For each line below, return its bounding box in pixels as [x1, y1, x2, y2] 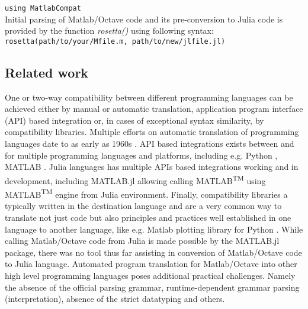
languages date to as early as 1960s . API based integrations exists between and [5, 137, 294, 150]
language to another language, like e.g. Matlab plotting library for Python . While [5, 223, 303, 235]
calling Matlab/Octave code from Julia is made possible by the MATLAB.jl [5, 234, 280, 247]
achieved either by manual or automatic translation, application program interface [5, 102, 303, 115]
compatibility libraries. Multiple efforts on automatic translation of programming [5, 125, 299, 138]
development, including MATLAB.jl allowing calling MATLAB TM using [5, 172, 266, 186]
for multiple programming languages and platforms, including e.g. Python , [5, 149, 278, 161]
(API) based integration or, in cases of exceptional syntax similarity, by [5, 114, 264, 126]
